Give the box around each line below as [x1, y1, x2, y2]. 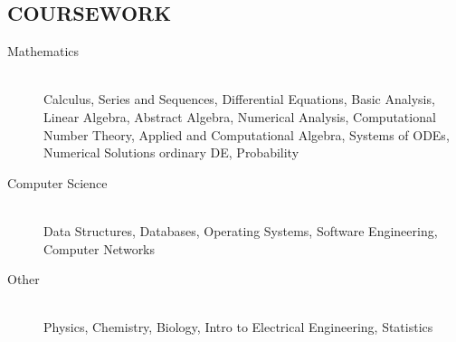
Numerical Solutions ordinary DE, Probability [43, 143, 299, 162]
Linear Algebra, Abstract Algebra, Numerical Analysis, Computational [43, 107, 436, 126]
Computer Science [7, 173, 108, 192]
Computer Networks [43, 239, 156, 258]
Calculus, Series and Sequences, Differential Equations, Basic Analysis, [43, 90, 435, 109]
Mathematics [7, 42, 80, 61]
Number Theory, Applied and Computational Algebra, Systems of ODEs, [43, 125, 450, 144]
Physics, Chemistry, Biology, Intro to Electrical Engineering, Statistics [43, 318, 433, 337]
